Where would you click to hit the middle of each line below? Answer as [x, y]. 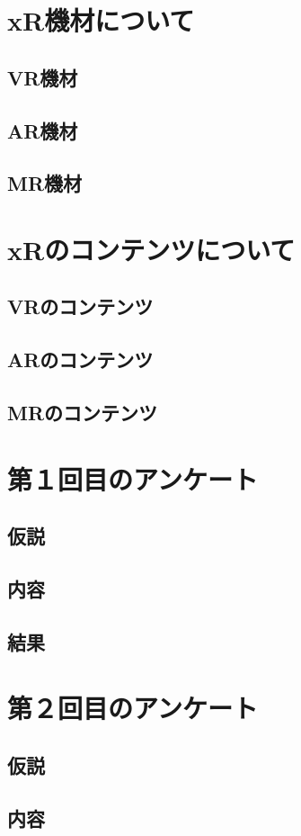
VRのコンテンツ [80, 306]
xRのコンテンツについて [151, 249]
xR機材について [101, 20]
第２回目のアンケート [133, 708]
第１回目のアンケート [133, 478]
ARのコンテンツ [80, 360]
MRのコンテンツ [83, 413]
